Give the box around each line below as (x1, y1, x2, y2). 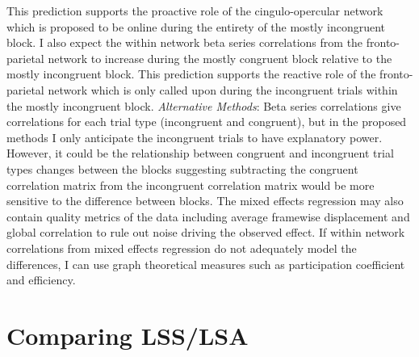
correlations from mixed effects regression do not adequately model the (6, 239, 357, 256)
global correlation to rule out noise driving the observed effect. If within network (6, 224, 405, 241)
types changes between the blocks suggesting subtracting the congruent (6, 160, 358, 177)
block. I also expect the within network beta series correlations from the (6, 34, 363, 51)
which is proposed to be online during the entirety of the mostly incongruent (6, 18, 386, 35)
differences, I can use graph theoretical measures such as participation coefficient (6, 255, 405, 272)
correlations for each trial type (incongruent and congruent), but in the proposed (6, 113, 407, 130)
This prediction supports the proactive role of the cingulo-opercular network (6, 2, 383, 19)
